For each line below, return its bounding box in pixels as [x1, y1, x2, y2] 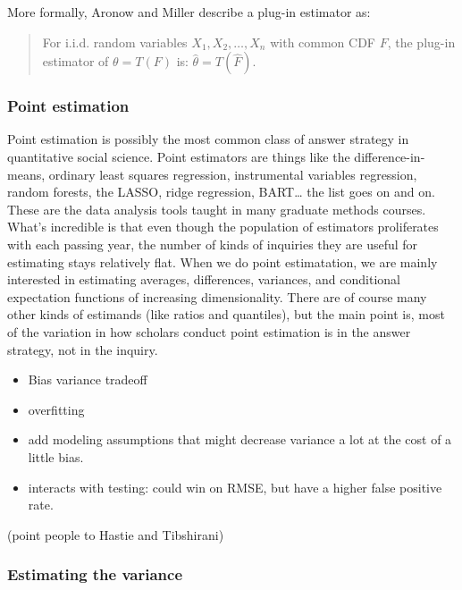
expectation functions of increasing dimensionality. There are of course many [7, 287, 427, 306]
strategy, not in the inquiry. [7, 340, 158, 358]
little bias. [28, 447, 84, 466]
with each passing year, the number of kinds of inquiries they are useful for [7, 234, 418, 253]
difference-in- [354, 147, 425, 165]
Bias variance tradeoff [28, 370, 147, 389]
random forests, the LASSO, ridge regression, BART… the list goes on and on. [7, 182, 435, 201]
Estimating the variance [7, 563, 183, 586]
